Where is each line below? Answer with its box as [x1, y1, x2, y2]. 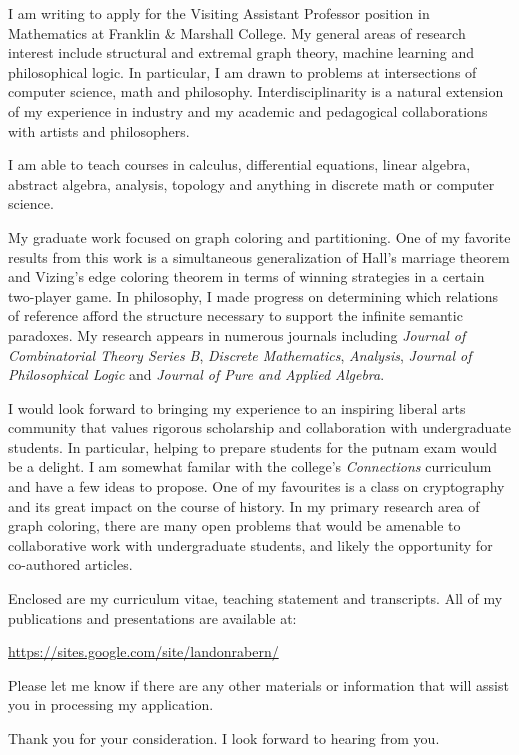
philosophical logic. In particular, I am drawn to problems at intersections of [8, 61, 477, 82]
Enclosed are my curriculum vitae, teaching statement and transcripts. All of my [8, 588, 503, 609]
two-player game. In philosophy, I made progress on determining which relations [8, 285, 499, 306]
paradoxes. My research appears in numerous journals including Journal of [8, 324, 466, 345]
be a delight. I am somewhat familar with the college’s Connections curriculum [8, 456, 492, 477]
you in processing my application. [8, 694, 214, 715]
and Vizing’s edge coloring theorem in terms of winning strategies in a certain [8, 266, 485, 287]
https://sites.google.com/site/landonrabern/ [8, 641, 279, 662]
